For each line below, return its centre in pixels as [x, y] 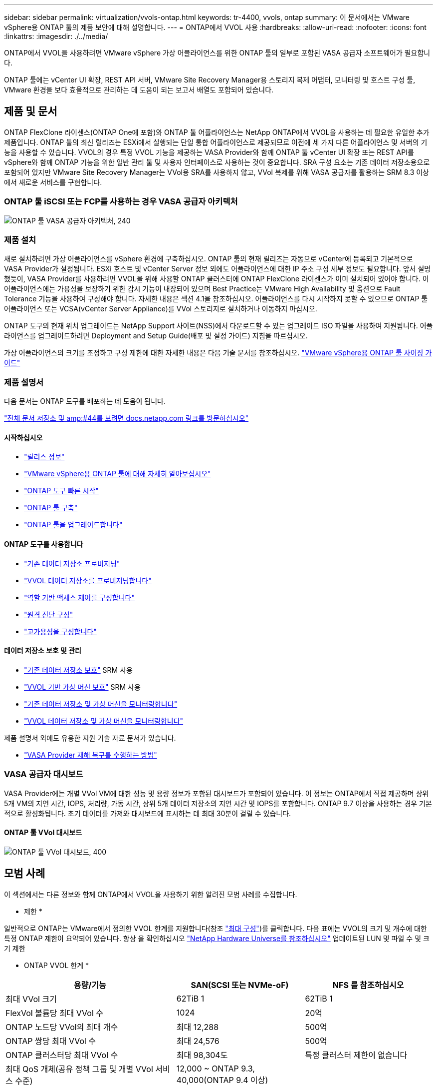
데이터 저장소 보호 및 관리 [43, 651]
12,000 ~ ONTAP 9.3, [216, 1068]
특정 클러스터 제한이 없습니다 [356, 1055]
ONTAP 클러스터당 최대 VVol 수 [62, 1055]
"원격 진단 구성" [49, 614]
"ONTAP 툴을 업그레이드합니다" [73, 525]
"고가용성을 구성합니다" [60, 631]
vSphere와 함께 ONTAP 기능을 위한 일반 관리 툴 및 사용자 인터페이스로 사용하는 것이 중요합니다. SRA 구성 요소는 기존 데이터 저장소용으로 [217, 162]
